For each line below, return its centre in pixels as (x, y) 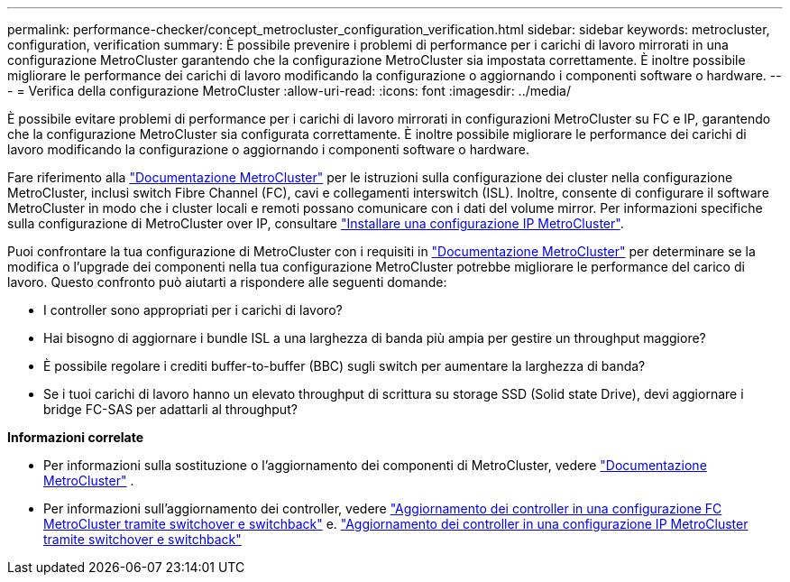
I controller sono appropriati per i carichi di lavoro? (193, 310)
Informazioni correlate (76, 437)
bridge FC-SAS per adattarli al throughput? (170, 409)
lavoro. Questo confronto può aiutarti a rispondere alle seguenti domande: (227, 282)
